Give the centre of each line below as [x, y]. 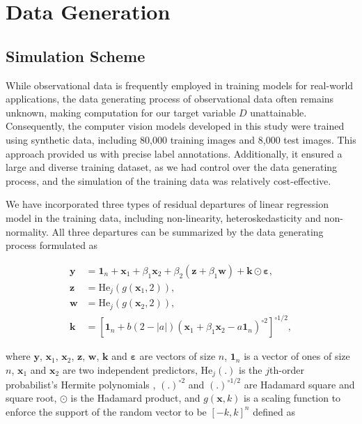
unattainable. [278, 112]
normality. [27, 231]
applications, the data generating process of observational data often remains [170, 99]
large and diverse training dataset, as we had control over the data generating [172, 167]
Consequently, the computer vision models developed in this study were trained [175, 126]
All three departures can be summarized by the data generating [188, 231]
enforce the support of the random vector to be [106, 411]
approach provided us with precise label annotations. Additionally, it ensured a [174, 153]
